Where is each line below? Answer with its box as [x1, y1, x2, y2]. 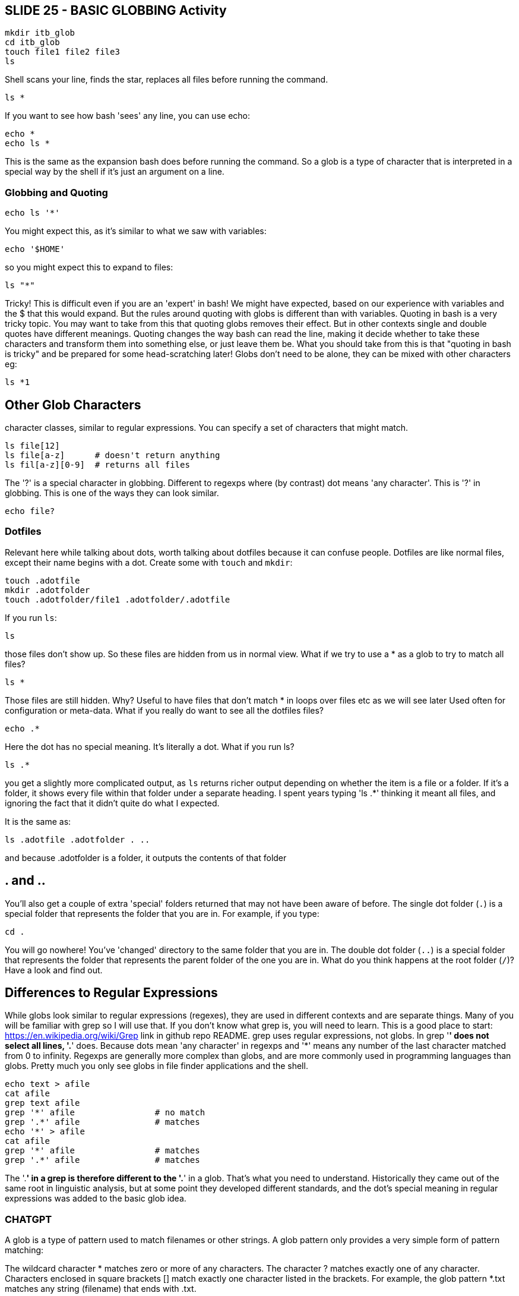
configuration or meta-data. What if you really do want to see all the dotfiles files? [5, 705, 324, 715]
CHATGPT [5, 1213, 52, 1225]
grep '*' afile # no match [5, 1108, 205, 1118]
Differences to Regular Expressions [5, 985, 218, 1001]
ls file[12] [5, 441, 60, 451]
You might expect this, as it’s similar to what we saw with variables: [5, 226, 267, 237]
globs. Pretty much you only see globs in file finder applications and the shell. [5, 1061, 308, 1071]
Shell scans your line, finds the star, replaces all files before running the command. [5, 74, 328, 85]
